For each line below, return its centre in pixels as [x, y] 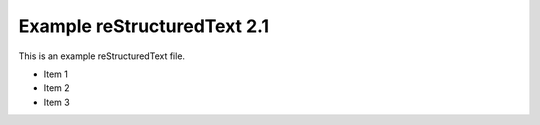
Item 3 [56, 102]
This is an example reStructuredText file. [101, 56]
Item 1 [56, 74]
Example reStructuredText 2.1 [144, 26]
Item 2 [56, 88]
